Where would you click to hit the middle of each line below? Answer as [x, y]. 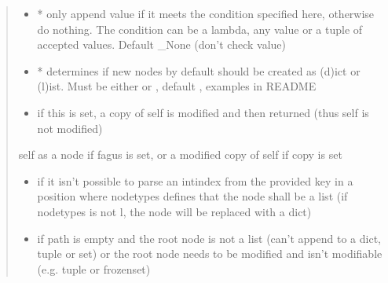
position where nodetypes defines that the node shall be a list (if [192, 196]
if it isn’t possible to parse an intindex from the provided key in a [195, 180]
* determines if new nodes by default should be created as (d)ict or [199, 70]
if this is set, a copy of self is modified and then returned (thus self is [203, 112]
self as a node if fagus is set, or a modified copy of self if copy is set [180, 154]
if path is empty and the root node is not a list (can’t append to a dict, [209, 238]
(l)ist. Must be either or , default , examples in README [177, 86]
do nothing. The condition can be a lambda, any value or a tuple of [200, 29]
